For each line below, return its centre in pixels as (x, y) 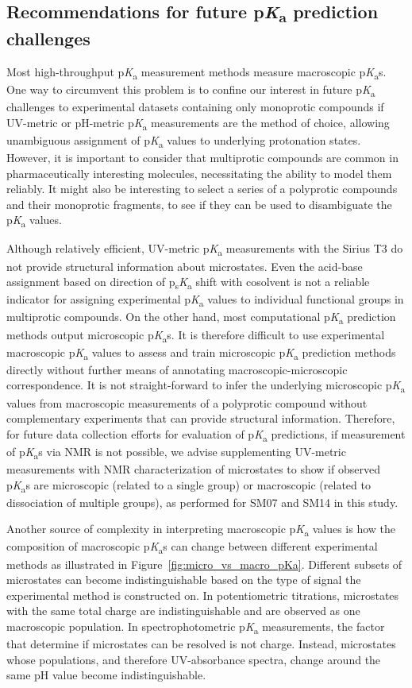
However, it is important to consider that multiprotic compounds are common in (202, 157)
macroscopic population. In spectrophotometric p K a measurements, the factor (196, 627)
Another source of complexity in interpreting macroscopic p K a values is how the (201, 530)
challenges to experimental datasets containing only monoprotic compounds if (195, 107)
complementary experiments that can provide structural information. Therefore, (201, 418)
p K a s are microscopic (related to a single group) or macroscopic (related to (189, 485)
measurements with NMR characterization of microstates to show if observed (193, 468)
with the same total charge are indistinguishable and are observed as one (183, 611)
